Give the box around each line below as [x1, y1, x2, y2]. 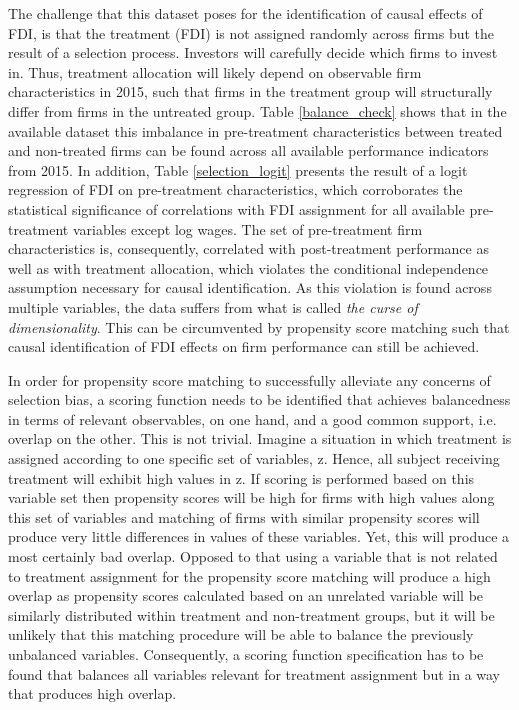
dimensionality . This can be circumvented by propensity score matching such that [8, 316, 510, 337]
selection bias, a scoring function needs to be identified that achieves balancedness [8, 389, 511, 410]
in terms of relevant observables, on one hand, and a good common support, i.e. [8, 408, 497, 429]
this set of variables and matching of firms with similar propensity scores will [8, 506, 480, 527]
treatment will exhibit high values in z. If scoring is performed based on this [8, 467, 475, 488]
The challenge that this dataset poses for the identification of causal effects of [8, 3, 483, 23]
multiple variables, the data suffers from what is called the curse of [8, 296, 418, 317]
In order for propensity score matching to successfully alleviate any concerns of [8, 369, 491, 390]
